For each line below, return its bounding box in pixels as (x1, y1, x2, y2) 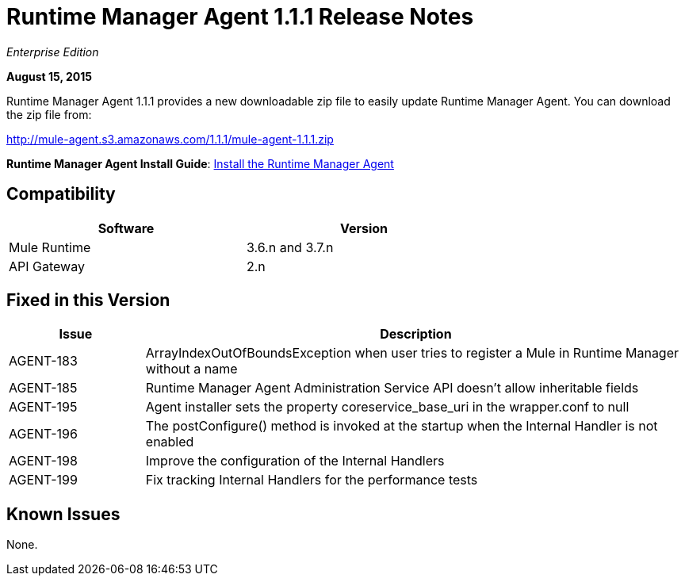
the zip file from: (6, 107, 92, 121)
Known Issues (6, 504, 121, 524)
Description (380, 326, 452, 343)
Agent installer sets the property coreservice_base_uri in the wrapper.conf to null (145, 399, 630, 415)
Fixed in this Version (6, 290, 170, 311)
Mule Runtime (9, 239, 91, 255)
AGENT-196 (9, 426, 78, 442)
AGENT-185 (9, 380, 78, 396)
